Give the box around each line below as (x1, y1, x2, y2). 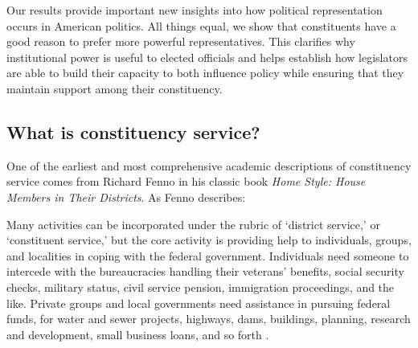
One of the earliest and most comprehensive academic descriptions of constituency (6, 157, 412, 174)
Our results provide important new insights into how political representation (6, 2, 383, 18)
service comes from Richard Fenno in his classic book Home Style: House (6, 173, 366, 190)
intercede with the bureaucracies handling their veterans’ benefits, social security (6, 263, 404, 280)
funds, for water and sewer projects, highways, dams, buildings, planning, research (6, 310, 411, 327)
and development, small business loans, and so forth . (6, 325, 269, 342)
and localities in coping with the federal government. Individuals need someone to (6, 247, 409, 264)
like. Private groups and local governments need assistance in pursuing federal (6, 294, 391, 311)
